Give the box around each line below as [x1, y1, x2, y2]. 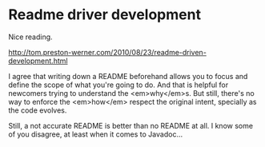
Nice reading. [8, 32, 54, 42]
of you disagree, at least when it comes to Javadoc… [8, 129, 183, 139]
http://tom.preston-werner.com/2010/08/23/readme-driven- [8, 47, 207, 57]
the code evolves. [8, 105, 67, 115]
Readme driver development [8, 6, 202, 24]
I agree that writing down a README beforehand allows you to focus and [8, 71, 248, 81]
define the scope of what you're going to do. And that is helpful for [8, 80, 229, 89]
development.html [8, 56, 68, 66]
